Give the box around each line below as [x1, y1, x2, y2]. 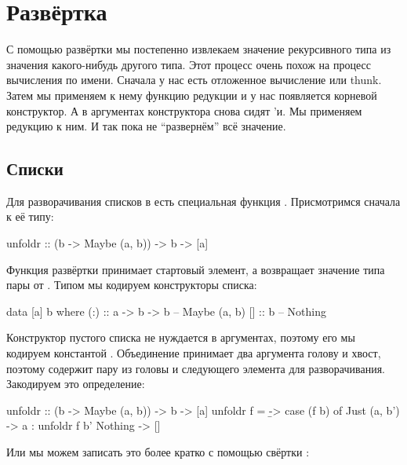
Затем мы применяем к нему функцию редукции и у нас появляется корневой [6, 86, 377, 103]
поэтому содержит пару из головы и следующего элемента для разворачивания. [6, 360, 386, 376]
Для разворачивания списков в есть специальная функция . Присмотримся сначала [6, 192, 401, 209]
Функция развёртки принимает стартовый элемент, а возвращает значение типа [6, 261, 385, 277]
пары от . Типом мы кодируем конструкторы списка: [6, 276, 257, 293]
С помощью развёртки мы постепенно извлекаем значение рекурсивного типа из [6, 41, 391, 57]
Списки [6, 156, 64, 181]
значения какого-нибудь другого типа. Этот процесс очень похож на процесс [6, 56, 371, 72]
